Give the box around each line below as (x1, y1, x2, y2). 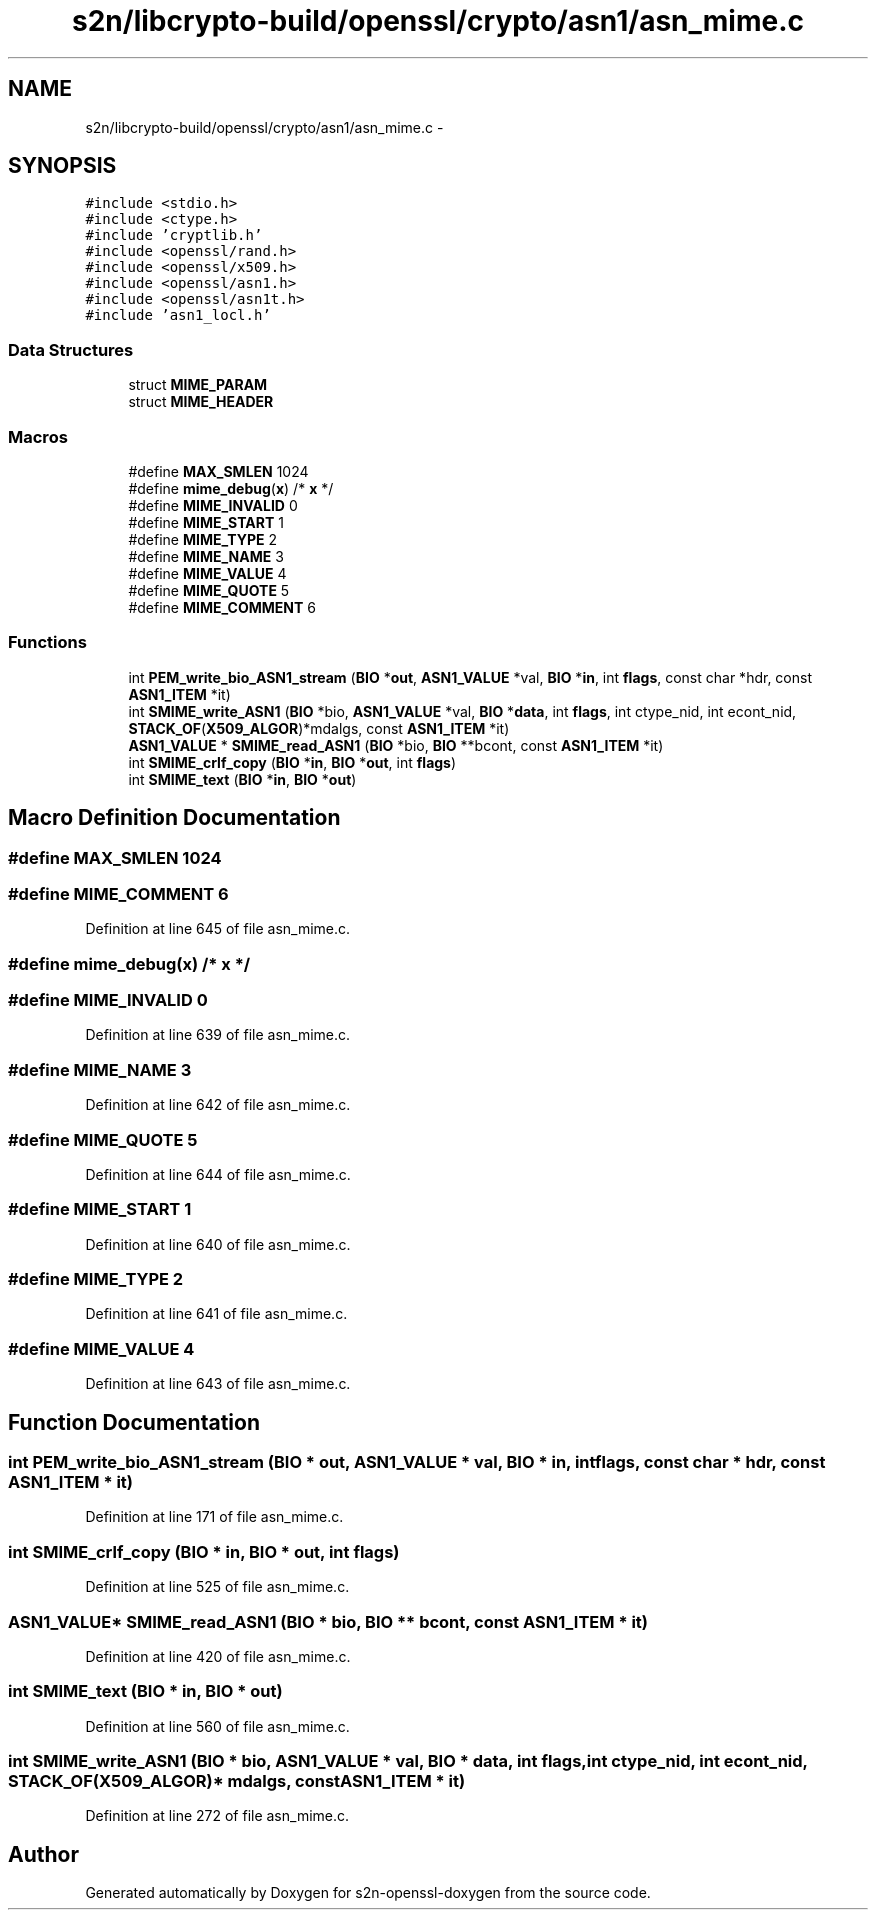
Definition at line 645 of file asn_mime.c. (85, 920, 351, 938)
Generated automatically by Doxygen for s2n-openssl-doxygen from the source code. (85, 1884, 651, 1902)
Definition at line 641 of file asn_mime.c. (85, 1305, 348, 1323)
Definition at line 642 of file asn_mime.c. (85, 1096, 351, 1114)
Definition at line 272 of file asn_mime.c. (85, 1807, 350, 1825)
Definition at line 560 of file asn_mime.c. (85, 1717, 350, 1735)
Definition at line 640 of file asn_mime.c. (85, 1235, 351, 1253)
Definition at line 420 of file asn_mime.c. (85, 1647, 351, 1665)
